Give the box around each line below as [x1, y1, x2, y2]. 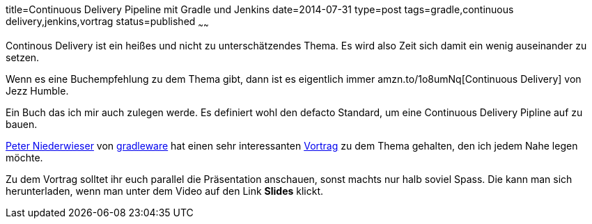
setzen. [6, 51, 40, 63]
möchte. [6, 151, 43, 163]
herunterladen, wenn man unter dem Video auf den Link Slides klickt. [6, 184, 324, 197]
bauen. [6, 118, 38, 130]
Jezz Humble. [6, 84, 69, 97]
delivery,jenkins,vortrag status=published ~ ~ [6, 15, 209, 30]
